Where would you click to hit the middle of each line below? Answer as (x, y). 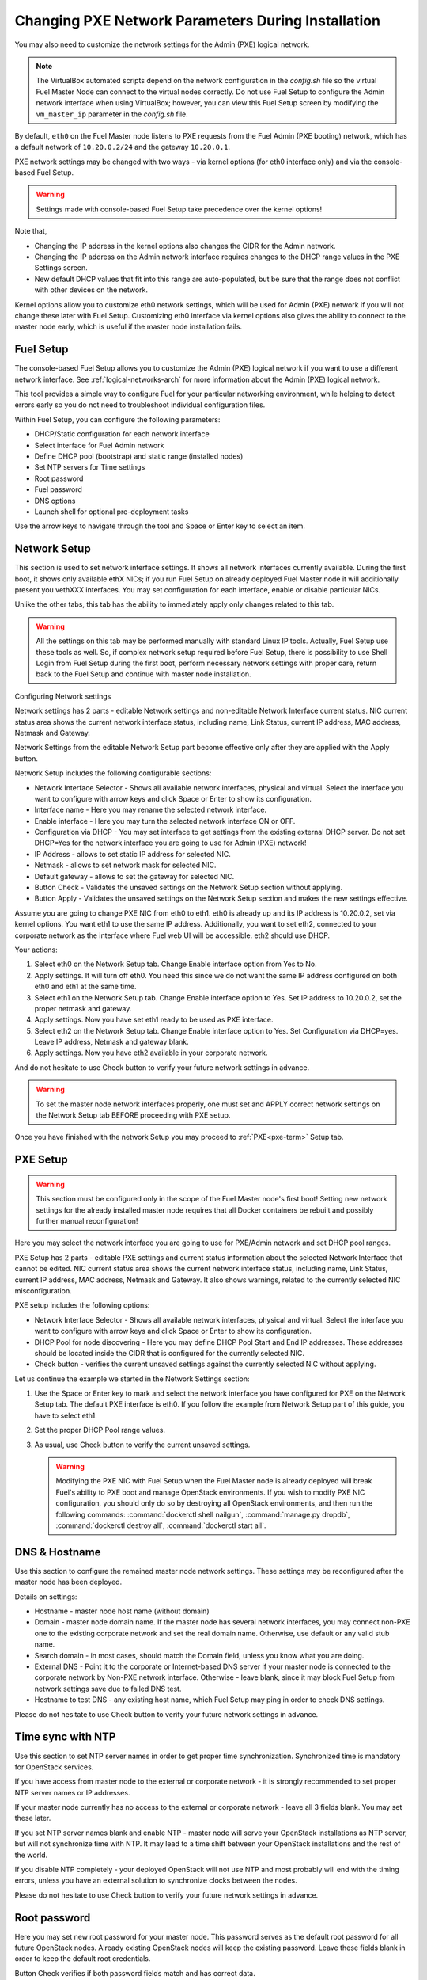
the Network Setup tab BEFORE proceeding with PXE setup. (133, 1115)
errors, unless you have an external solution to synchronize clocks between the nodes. (156, 1880)
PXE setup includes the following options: (82, 1305)
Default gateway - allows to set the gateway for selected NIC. (134, 876)
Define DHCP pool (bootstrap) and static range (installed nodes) (139, 456)
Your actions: (36, 950)
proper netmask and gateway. (83, 1008)
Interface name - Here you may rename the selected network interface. (151, 810)
